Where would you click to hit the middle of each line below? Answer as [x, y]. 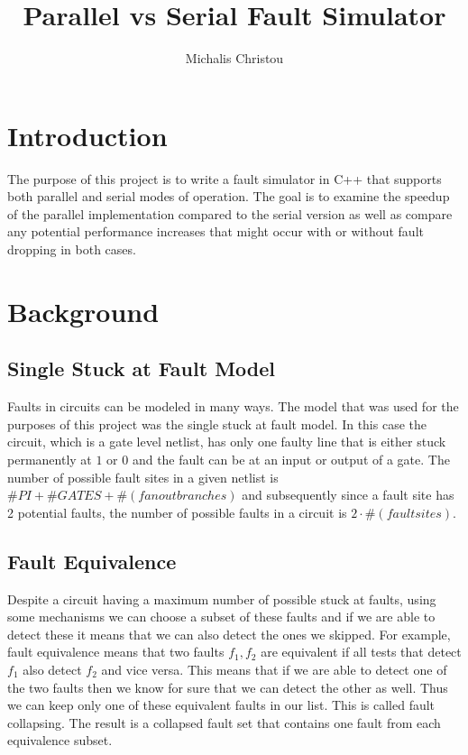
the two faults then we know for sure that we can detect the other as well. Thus [228, 687]
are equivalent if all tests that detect [361, 652]
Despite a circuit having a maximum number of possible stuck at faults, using [222, 598]
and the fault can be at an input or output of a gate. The [291, 459]
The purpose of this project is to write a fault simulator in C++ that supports [225, 178]
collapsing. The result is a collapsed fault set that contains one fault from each [224, 722]
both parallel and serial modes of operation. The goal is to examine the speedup [229, 196]
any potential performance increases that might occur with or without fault [216, 231]
